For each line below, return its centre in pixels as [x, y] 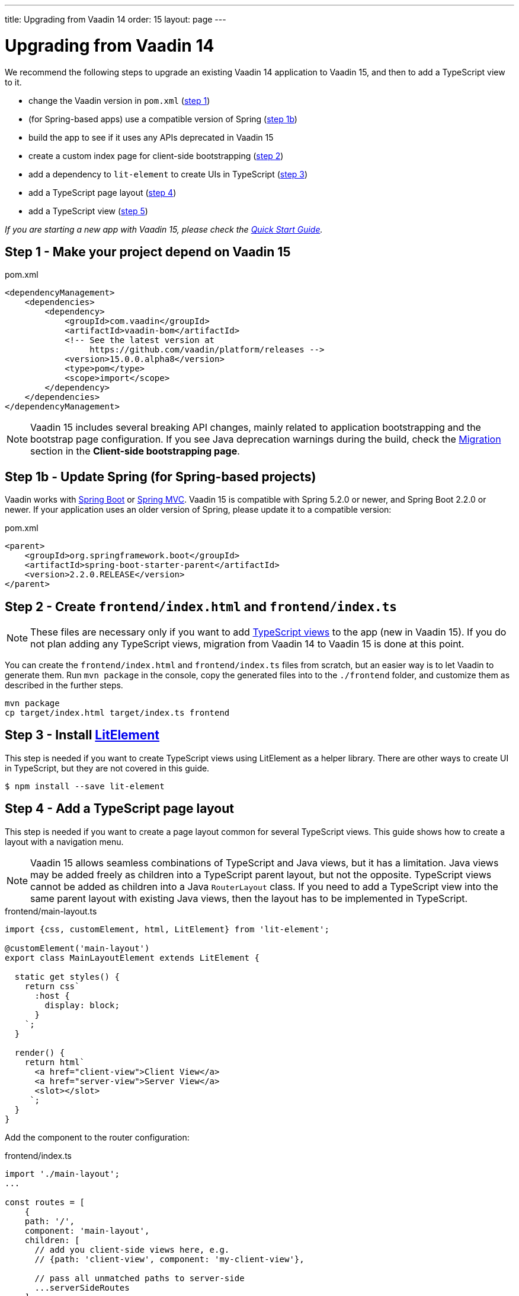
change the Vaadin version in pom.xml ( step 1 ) [119, 100]
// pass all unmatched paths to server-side [140, 1278]
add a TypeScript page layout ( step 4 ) [102, 192]
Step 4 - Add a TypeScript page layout [119, 809]
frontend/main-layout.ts [51, 911]
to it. [13, 82]
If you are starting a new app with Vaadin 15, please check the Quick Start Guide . [164, 229]
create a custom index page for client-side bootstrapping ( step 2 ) [156, 155]
